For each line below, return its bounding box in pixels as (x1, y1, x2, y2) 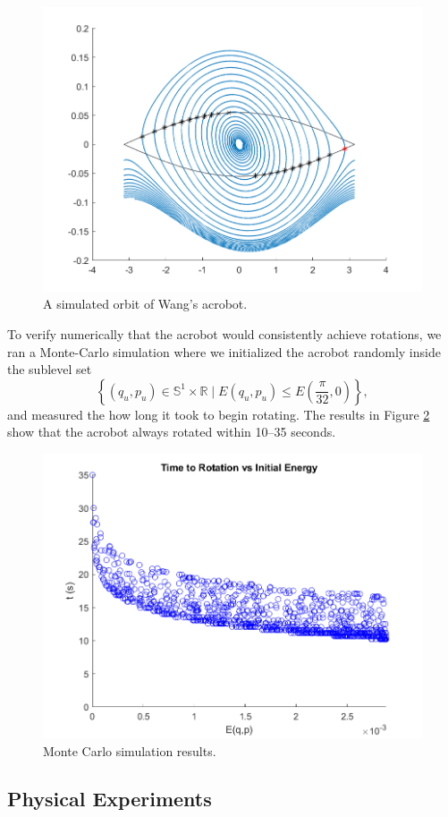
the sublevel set (7, 360, 92, 379)
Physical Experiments (7, 785, 212, 813)
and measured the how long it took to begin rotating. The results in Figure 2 (7, 404, 430, 423)
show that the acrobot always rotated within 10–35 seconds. (7, 422, 336, 441)
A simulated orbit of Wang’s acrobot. (43, 294, 248, 313)
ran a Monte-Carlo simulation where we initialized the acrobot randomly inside (7, 342, 441, 361)
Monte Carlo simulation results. (43, 741, 216, 760)
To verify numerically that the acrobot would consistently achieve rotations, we (7, 325, 442, 344)
